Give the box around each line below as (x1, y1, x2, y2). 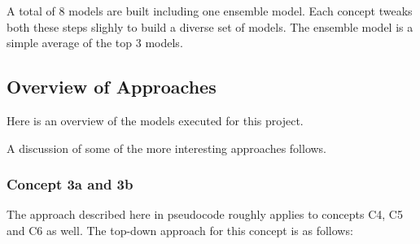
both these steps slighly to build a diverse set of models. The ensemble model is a (7, 18, 413, 35)
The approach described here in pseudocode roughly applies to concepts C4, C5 (7, 206, 403, 223)
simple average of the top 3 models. (7, 34, 183, 51)
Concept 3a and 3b (7, 174, 133, 194)
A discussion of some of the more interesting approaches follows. (7, 139, 327, 156)
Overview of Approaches (7, 74, 217, 99)
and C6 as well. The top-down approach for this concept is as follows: (7, 221, 353, 238)
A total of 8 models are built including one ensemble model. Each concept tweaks (7, 2, 413, 19)
